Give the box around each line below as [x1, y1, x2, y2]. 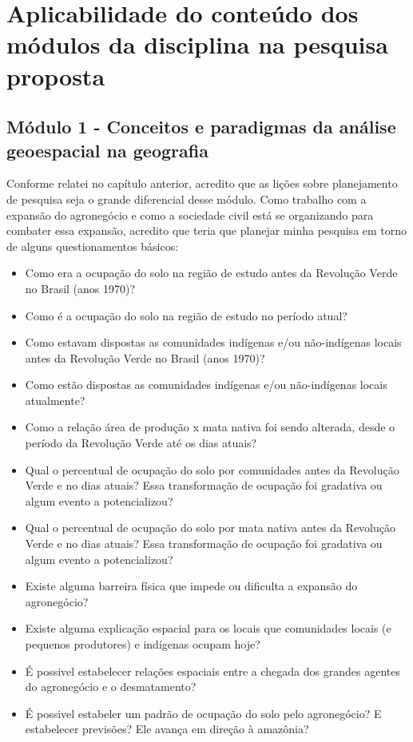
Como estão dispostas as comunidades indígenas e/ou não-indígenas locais [25, 376, 387, 393]
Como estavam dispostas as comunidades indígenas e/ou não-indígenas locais [25, 334, 402, 351]
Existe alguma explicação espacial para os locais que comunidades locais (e [25, 620, 391, 637]
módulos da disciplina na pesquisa [6, 28, 388, 61]
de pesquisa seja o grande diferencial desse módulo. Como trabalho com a [6, 190, 367, 207]
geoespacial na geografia [6, 137, 208, 162]
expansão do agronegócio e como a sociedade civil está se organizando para [6, 206, 374, 223]
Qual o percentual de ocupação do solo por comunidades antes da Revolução [25, 461, 399, 478]
